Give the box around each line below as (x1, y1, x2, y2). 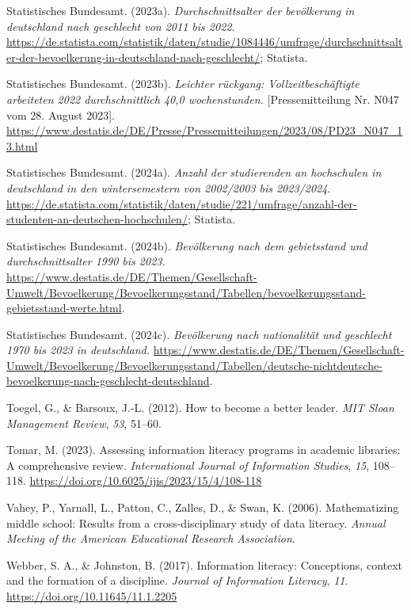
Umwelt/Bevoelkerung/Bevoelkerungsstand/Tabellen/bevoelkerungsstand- (6, 284, 366, 300)
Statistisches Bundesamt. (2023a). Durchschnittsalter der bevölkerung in (6, 2, 355, 18)
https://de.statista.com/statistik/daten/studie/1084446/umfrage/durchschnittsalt (6, 33, 403, 50)
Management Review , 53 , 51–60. (6, 414, 162, 431)
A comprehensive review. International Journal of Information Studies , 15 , (6, 456, 370, 473)
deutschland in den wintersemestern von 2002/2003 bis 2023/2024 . (6, 179, 331, 196)
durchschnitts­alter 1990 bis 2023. (6, 253, 166, 269)
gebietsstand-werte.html (6, 299, 122, 316)
